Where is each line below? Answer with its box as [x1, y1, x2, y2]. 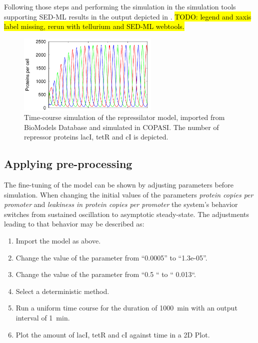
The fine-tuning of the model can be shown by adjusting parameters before [4, 179, 233, 190]
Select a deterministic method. [15, 285, 109, 296]
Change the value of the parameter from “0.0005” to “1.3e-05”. [15, 252, 207, 262]
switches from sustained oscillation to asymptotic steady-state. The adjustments [4, 208, 249, 219]
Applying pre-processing [4, 156, 132, 171]
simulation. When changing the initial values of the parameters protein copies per [4, 189, 253, 199]
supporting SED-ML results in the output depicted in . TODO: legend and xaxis [4, 11, 251, 21]
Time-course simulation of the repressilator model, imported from [24, 112, 225, 122]
